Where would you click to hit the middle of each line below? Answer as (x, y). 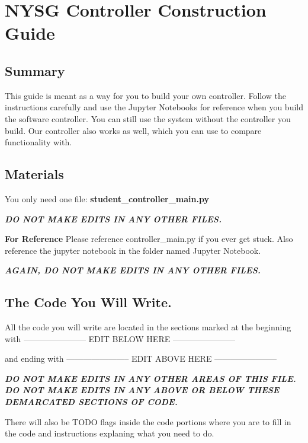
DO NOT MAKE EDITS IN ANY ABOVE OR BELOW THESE (142, 390)
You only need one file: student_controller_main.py (107, 198)
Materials (34, 174)
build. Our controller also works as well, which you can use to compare (133, 130)
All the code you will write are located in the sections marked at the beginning (148, 327)
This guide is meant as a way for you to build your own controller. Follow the (146, 95)
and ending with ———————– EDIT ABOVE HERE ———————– (141, 358)
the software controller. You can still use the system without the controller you (148, 118)
